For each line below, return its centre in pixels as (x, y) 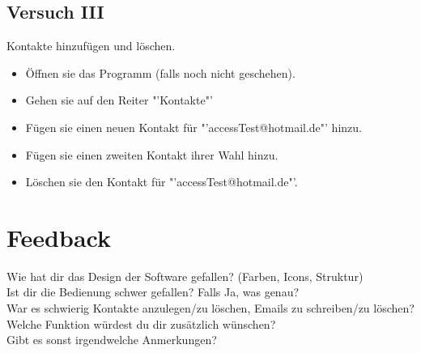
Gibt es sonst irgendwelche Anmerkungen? (112, 340)
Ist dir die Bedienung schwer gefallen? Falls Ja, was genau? (153, 292)
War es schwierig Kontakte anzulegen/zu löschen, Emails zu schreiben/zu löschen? (210, 308)
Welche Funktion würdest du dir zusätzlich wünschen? (141, 323)
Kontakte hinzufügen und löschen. (91, 46)
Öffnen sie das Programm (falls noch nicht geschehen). (160, 72)
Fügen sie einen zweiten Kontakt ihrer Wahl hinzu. (152, 154)
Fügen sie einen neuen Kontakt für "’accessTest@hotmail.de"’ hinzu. (193, 127)
